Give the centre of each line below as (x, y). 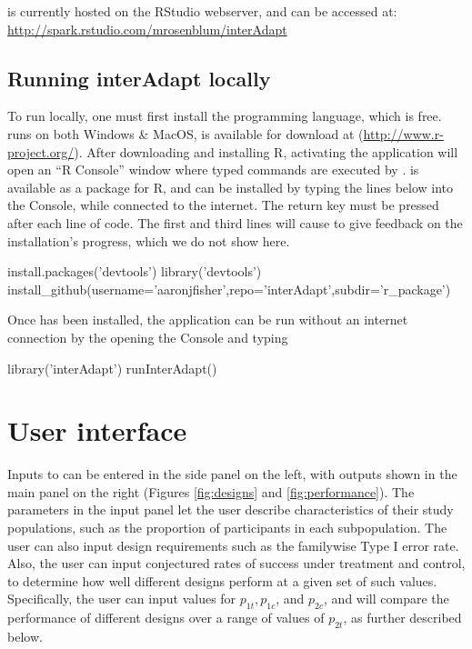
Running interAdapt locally (139, 78)
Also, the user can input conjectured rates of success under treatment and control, (236, 563)
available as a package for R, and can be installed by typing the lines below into (231, 187)
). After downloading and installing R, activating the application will (266, 151)
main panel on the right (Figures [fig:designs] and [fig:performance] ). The (211, 491)
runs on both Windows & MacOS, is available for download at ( (186, 133)
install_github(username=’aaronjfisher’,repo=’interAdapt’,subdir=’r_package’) (229, 289)
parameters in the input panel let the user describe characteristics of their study (231, 509)
